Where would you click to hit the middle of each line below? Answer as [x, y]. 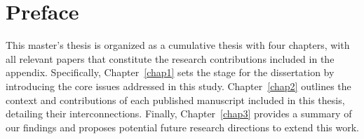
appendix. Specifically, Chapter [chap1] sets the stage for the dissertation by [170, 72]
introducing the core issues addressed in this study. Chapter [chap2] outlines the [178, 86]
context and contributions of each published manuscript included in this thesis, [175, 100]
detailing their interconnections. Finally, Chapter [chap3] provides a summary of [179, 114]
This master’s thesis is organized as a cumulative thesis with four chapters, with [178, 45]
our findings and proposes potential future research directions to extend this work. [182, 127]
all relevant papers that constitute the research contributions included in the [170, 58]
